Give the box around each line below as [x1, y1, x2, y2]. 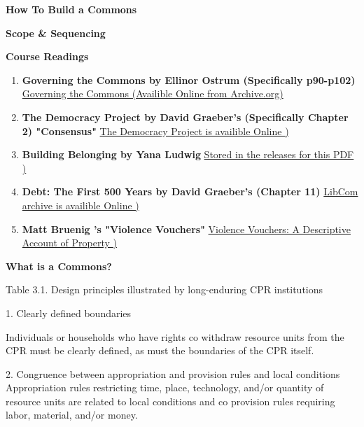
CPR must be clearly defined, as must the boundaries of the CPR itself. [6, 343, 314, 358]
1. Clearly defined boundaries [6, 305, 132, 320]
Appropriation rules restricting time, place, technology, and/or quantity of [6, 380, 324, 395]
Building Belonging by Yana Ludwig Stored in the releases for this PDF [22, 147, 354, 162]
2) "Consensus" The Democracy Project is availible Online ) [22, 123, 289, 138]
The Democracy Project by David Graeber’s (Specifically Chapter [22, 109, 349, 124]
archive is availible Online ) [22, 197, 139, 212]
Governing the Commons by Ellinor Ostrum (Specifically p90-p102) [22, 72, 356, 87]
